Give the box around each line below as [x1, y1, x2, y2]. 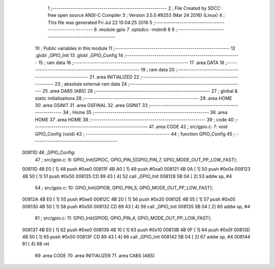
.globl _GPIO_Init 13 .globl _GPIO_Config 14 [35, 52, 123, 59]
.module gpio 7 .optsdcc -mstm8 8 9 [98, 26, 175, 33]
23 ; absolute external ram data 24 [54, 80, 127, 87]
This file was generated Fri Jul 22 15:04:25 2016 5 [47, 19, 153, 25]
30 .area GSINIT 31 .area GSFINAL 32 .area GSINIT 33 [35, 102, 148, 109]
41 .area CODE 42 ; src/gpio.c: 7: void [149, 124, 228, 130]
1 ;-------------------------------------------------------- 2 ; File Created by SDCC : [47, 5, 224, 11]
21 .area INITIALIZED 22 [89, 74, 140, 80]
